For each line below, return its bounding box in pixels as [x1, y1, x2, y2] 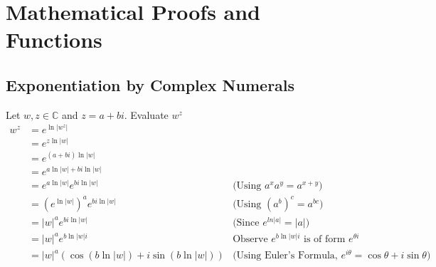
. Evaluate [124, 107, 169, 122]
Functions [6, 25, 102, 54]
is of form [304, 234, 346, 244]
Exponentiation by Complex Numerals [6, 73, 295, 95]
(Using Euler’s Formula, [233, 251, 338, 261]
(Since [233, 217, 260, 228]
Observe [233, 234, 268, 244]
